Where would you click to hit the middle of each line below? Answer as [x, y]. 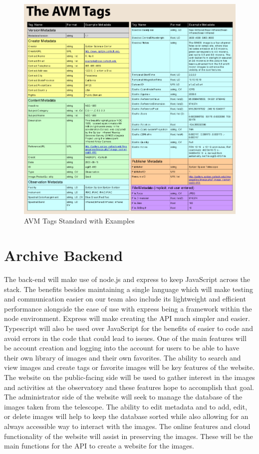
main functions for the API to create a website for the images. [99, 446]
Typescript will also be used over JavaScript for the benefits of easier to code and [129, 328]
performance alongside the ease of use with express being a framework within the [128, 308]
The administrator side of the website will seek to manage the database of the [123, 397]
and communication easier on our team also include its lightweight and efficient [125, 299]
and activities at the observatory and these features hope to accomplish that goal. [129, 387]
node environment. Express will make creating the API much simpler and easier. [127, 318]
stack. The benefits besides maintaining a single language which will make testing [129, 289]
